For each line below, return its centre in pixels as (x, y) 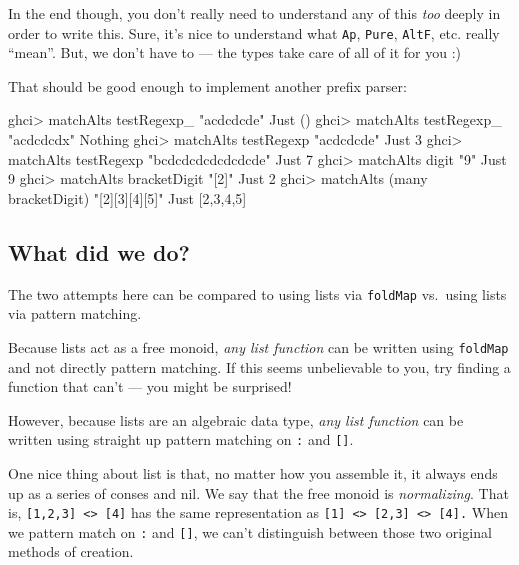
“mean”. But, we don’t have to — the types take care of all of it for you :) (234, 52)
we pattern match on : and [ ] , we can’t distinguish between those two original (250, 531)
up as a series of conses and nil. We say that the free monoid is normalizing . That (258, 492)
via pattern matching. (75, 313)
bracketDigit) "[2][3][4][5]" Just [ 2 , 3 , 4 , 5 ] (127, 197)
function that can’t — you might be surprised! (150, 386)
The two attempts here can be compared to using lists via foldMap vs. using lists (257, 293)
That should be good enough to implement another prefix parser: (207, 85)
